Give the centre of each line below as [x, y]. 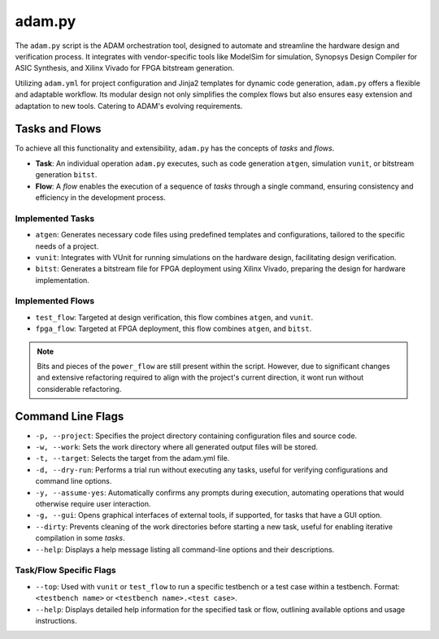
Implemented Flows [55, 301]
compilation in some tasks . [80, 538]
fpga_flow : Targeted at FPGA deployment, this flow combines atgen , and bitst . [174, 328]
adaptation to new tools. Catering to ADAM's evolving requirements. [129, 106]
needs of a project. [67, 246]
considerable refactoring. [79, 389]
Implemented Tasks [55, 218]
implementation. [62, 280]
